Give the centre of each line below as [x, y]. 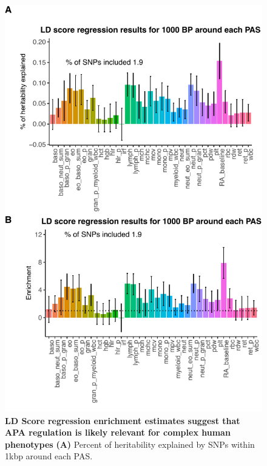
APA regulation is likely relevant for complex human [118, 432]
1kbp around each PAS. [49, 456]
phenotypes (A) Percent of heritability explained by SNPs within [130, 444]
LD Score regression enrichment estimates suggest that [123, 420]
